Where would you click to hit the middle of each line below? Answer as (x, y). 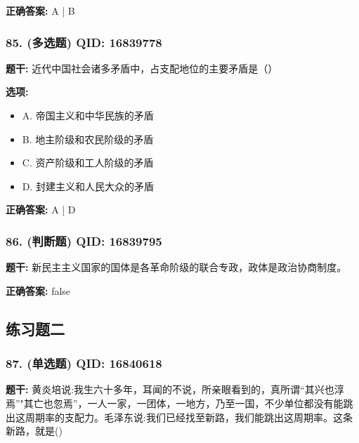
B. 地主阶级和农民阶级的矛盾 (88, 139)
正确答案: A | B (40, 11)
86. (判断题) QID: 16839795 (84, 240)
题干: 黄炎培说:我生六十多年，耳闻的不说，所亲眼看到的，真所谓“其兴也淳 (175, 389)
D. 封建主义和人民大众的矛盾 (88, 186)
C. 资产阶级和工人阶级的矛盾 (88, 163)
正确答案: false (38, 290)
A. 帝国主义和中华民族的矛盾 (88, 115)
